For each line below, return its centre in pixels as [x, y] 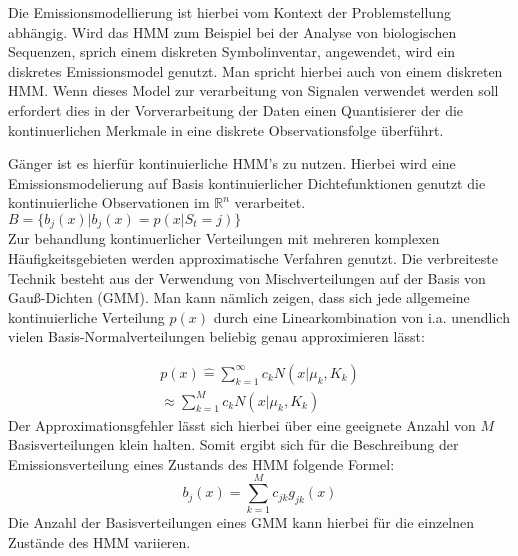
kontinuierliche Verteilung [86, 316]
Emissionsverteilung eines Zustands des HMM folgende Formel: [201, 463]
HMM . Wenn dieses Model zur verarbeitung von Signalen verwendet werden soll [253, 90]
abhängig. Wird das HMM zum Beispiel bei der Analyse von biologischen [232, 31]
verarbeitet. [270, 202]
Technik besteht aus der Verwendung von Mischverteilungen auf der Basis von [247, 277]
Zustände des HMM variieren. [99, 542]
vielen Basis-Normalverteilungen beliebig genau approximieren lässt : [216, 336]
